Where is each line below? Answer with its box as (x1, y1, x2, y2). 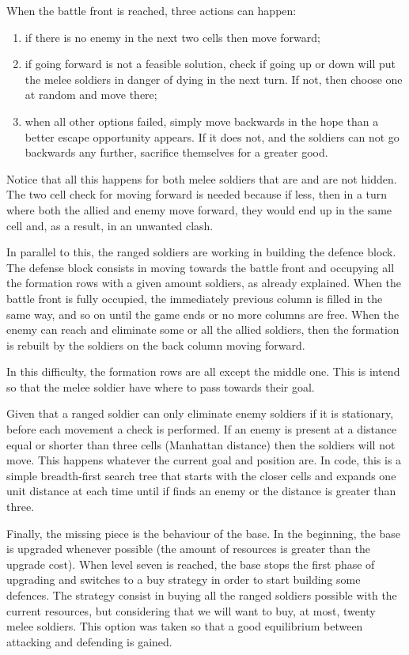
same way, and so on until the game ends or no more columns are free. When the (6, 305, 400, 322)
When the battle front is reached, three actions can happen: (6, 2, 297, 18)
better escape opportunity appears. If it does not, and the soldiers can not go (25, 128, 400, 145)
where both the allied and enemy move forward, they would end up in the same (6, 201, 392, 218)
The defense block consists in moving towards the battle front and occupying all (6, 259, 395, 275)
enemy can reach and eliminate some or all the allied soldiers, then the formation (6, 321, 400, 338)
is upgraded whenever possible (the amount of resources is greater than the (6, 540, 370, 557)
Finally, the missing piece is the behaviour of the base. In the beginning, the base (6, 524, 401, 541)
